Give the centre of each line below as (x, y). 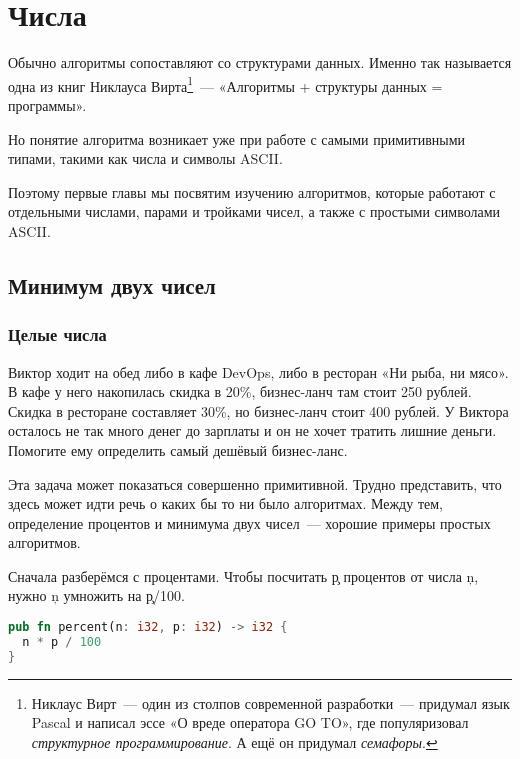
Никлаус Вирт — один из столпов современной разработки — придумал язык (270, 702)
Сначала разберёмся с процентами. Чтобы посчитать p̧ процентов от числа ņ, (243, 575)
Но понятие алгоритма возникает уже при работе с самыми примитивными (237, 138)
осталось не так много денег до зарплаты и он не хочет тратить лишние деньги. (252, 430)
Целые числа (57, 334)
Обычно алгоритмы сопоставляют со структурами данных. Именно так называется (260, 62)
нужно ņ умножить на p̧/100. (96, 595)
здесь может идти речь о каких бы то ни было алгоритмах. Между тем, (225, 503)
